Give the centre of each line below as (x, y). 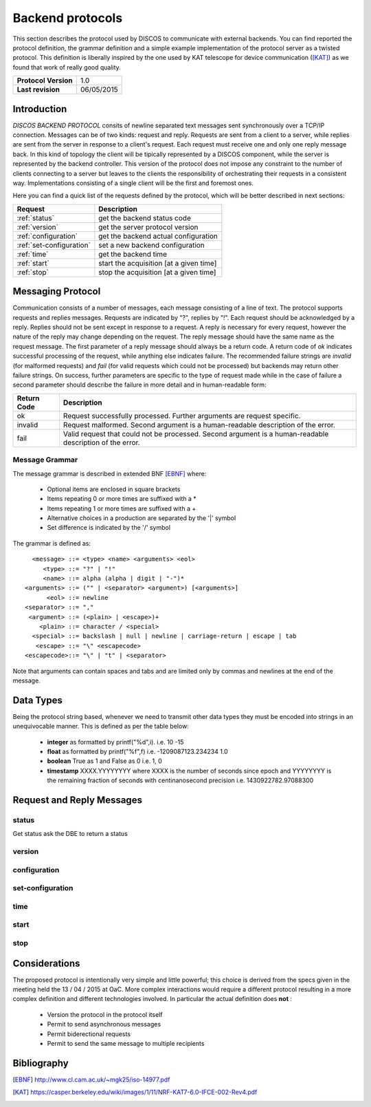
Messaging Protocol (57, 291)
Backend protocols (68, 18)
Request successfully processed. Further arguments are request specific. (182, 416)
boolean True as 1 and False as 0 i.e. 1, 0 (105, 761)
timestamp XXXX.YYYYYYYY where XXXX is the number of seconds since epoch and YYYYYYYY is (189, 771)
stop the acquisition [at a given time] (157, 272)
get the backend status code (145, 218)
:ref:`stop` (33, 272)
